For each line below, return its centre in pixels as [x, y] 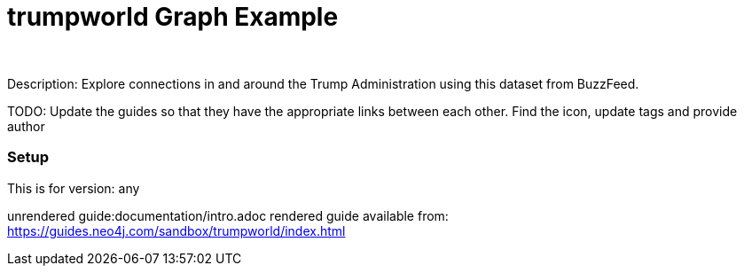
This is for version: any [74, 188]
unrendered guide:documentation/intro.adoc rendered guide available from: [228, 215]
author [26, 126]
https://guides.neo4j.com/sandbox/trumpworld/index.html [176, 230]
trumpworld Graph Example [173, 17]
